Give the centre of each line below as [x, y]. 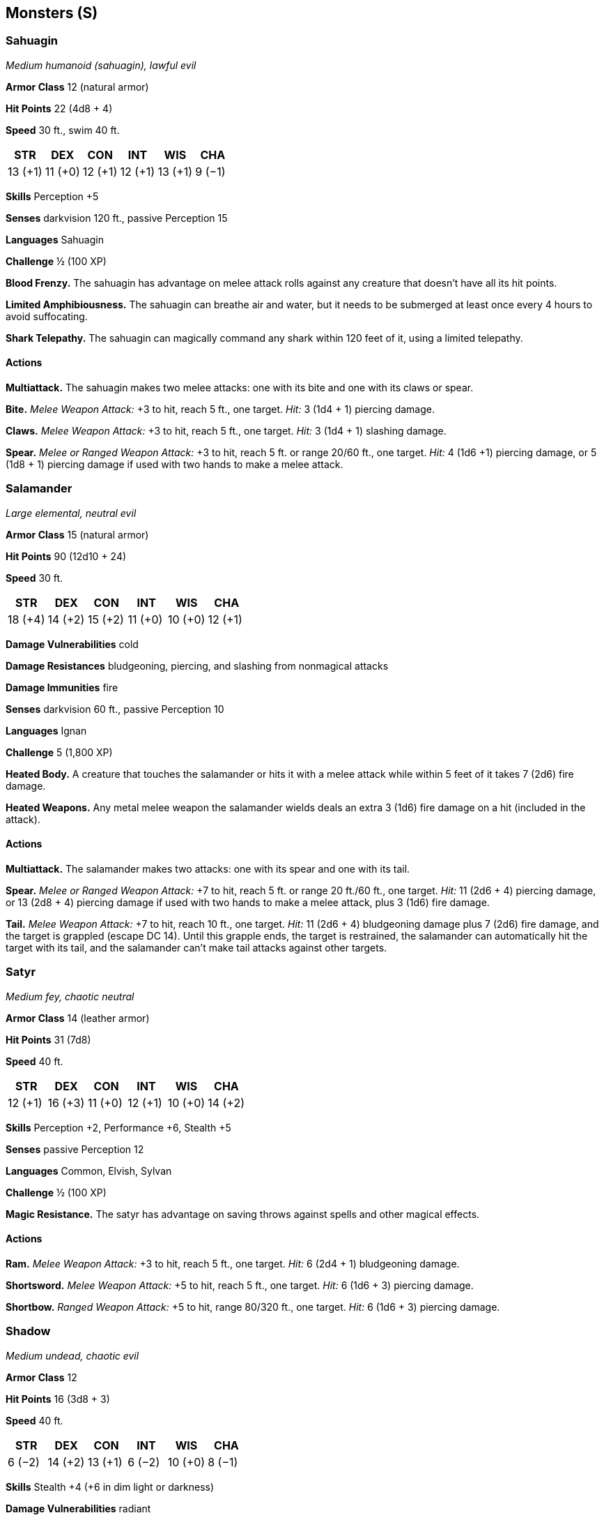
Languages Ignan [46, 730]
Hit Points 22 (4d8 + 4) [59, 108]
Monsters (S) [52, 13]
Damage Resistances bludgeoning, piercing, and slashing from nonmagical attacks [197, 665]
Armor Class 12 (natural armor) [77, 86]
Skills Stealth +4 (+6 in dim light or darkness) [110, 1487]
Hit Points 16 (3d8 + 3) [58, 1399]
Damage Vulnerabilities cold [72, 644]
